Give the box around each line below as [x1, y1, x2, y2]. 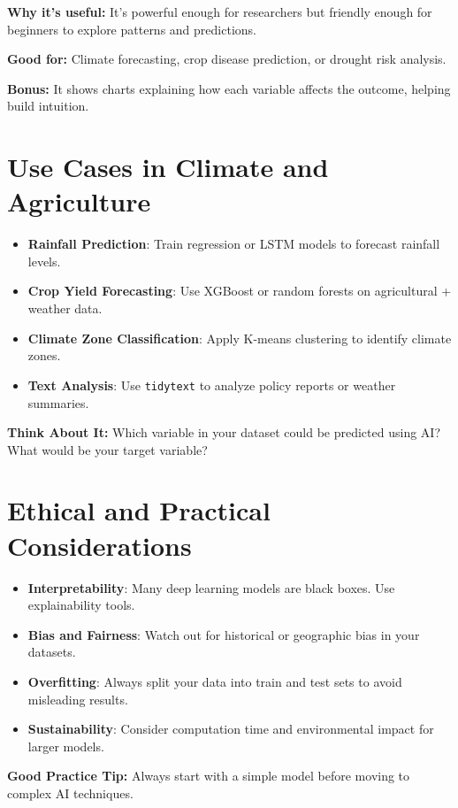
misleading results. [27, 689, 128, 708]
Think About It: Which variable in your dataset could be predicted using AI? [7, 423, 440, 442]
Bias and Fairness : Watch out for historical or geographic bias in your [27, 625, 420, 643]
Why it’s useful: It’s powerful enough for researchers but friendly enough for [7, 3, 432, 20]
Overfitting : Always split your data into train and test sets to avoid [27, 672, 402, 690]
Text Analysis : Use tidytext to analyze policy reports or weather [27, 375, 396, 394]
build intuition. [7, 96, 89, 115]
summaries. [27, 393, 89, 412]
